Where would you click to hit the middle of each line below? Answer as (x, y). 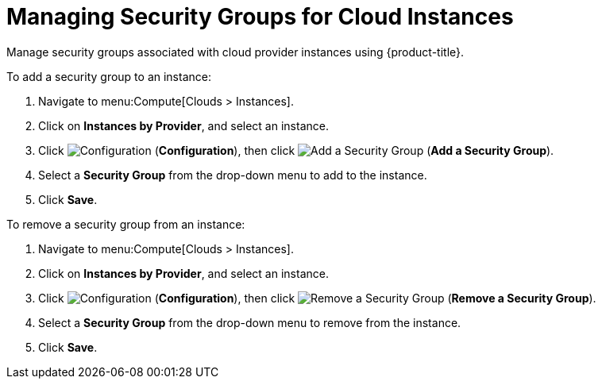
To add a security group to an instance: (109, 76)
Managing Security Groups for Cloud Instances (260, 17)
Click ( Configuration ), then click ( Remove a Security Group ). (317, 298)
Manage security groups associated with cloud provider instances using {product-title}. (235, 52)
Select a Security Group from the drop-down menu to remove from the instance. (250, 322)
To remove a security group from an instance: (126, 224)
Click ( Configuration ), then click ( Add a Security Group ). (296, 150)
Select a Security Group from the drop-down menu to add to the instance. (233, 175)
